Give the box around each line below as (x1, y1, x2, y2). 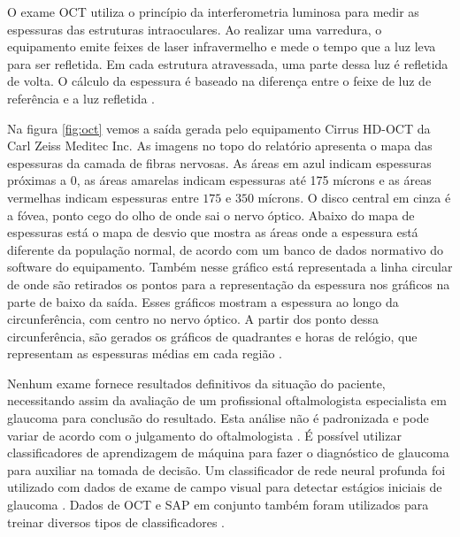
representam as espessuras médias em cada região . (7, 344, 282, 363)
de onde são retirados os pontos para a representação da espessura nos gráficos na (7, 274, 450, 293)
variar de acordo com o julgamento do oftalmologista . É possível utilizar (7, 426, 402, 444)
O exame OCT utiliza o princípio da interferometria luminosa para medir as (7, 3, 419, 20)
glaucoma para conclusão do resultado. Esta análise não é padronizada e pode (7, 409, 429, 427)
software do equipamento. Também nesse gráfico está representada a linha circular (7, 257, 453, 276)
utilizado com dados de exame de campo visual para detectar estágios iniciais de (7, 478, 442, 496)
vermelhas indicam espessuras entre (7, 188, 199, 206)
